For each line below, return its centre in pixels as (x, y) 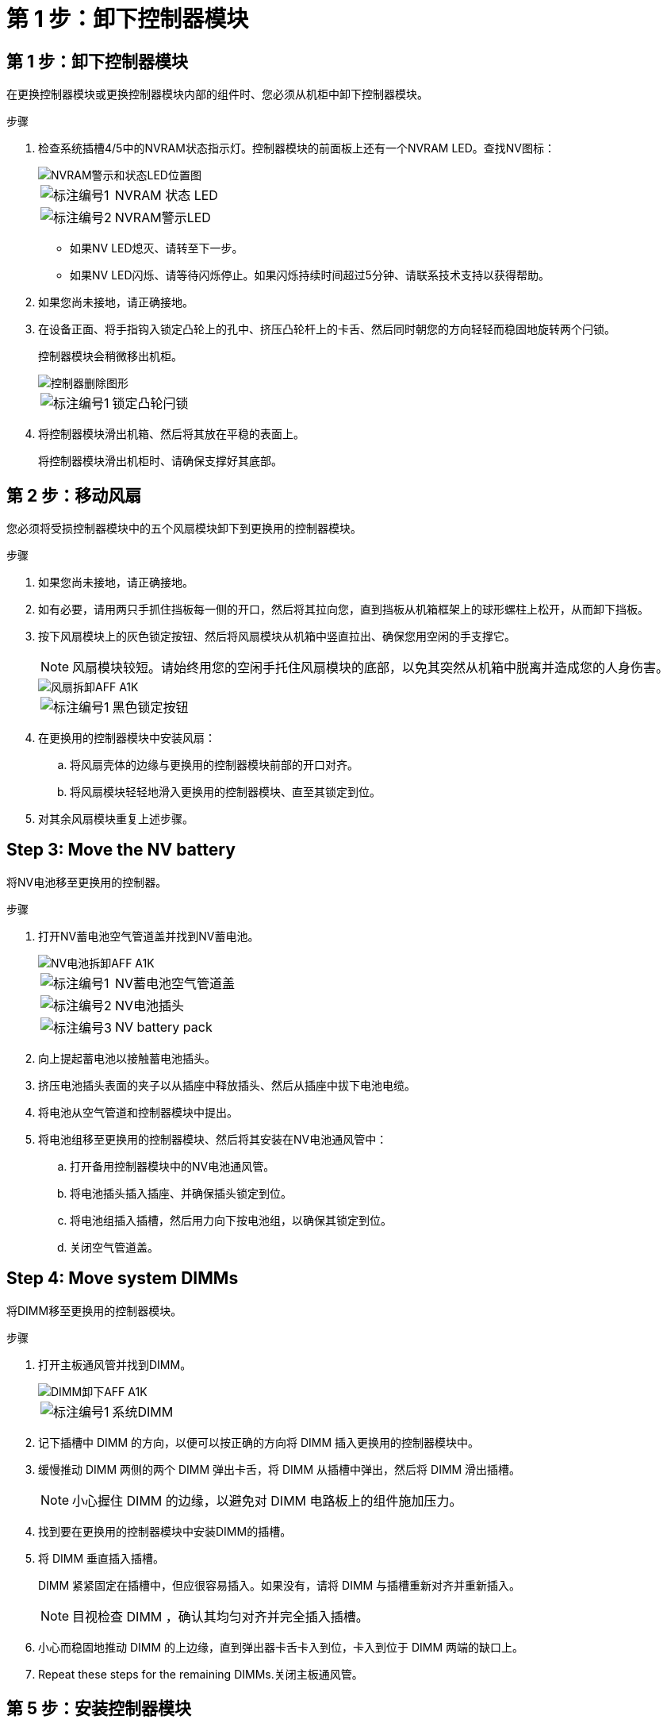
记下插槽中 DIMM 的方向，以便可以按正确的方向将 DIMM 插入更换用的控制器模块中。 (259, 1442)
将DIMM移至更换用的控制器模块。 (94, 1310)
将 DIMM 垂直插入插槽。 (102, 1558)
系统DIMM (143, 1411)
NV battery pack (163, 1027)
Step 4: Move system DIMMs (123, 1279)
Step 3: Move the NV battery (121, 850)
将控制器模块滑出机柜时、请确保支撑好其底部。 (160, 461)
